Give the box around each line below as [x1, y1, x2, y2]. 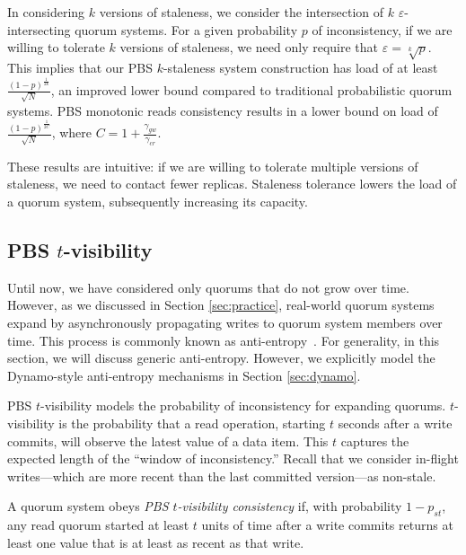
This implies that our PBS [7, 57, 153, 76]
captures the [340, 431, 409, 450]
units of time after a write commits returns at [201, 515, 453, 534]
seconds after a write [338, 414, 453, 433]
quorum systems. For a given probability [75, 20, 298, 39]
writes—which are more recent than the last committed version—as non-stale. [7, 466, 436, 485]
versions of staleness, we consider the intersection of [99, 3, 384, 21]
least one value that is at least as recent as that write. [7, 533, 304, 551]
